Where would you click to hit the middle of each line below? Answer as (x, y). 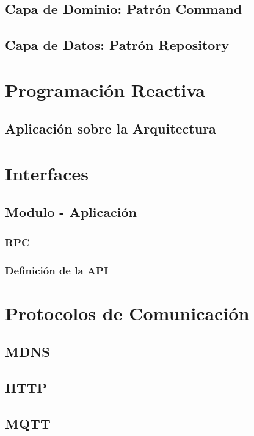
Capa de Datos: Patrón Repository (117, 45)
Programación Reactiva (105, 89)
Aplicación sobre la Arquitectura (111, 128)
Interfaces (47, 173)
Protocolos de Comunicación (127, 313)
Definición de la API (57, 270)
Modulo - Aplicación (71, 212)
